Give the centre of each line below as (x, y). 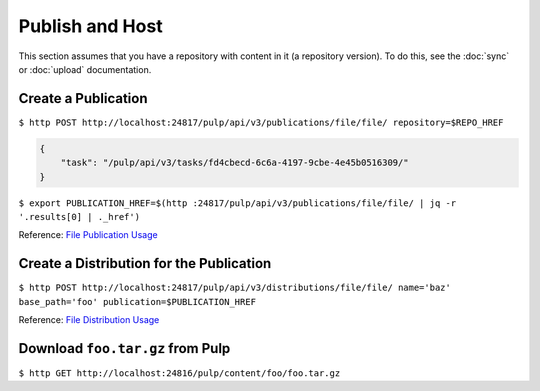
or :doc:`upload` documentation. (85, 69)
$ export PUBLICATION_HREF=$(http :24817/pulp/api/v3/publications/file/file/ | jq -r (237, 203)
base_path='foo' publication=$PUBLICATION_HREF (137, 301)
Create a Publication (83, 98)
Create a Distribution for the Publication (145, 263)
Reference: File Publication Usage (88, 235)
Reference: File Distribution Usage (89, 320)
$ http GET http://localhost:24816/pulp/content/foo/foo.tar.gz (179, 373)
